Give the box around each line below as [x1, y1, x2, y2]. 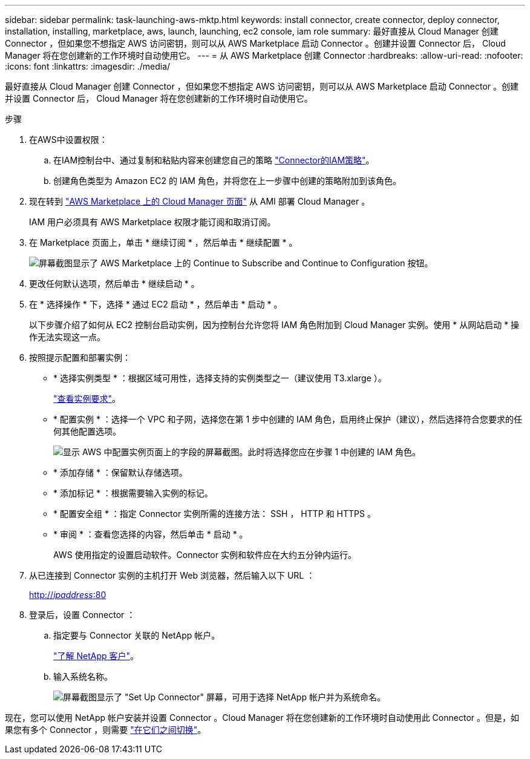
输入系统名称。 [53, 671, 113, 682]
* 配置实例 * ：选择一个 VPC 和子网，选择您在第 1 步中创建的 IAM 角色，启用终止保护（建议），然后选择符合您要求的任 [53, 414, 523, 424]
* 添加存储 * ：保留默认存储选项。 [53, 467, 188, 478]
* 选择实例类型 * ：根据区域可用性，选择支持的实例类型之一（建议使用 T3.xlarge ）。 [53, 373, 387, 383]
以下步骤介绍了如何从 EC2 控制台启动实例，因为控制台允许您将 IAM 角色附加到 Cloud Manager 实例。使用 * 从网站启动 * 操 [29, 320, 520, 330]
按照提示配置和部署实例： [29, 352, 131, 363]
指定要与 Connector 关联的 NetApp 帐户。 [53, 630, 220, 640]
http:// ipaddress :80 [29, 590, 106, 600]
